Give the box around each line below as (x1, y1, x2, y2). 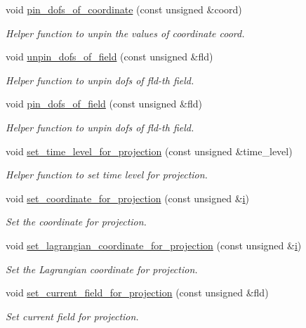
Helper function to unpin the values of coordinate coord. (6, 25, 245, 40)
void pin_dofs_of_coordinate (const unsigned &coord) (6, 2, 242, 16)
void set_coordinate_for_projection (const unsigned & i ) (6, 190, 249, 205)
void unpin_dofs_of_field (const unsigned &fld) (6, 49, 213, 64)
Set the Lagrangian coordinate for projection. (6, 261, 198, 276)
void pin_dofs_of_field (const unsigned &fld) (6, 96, 202, 111)
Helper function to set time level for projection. (6, 167, 208, 182)
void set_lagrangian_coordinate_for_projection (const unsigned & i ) (6, 237, 302, 252)
